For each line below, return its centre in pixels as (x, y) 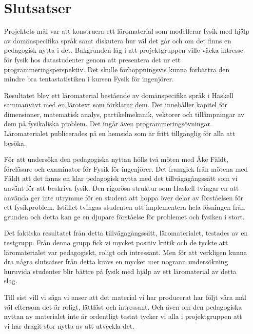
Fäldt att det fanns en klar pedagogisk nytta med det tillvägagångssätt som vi (121, 178)
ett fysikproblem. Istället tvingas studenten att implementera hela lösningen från (125, 207)
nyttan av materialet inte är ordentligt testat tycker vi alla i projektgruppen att (123, 316)
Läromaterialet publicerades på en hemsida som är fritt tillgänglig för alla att (120, 133)
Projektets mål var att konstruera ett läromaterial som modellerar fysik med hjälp (127, 31)
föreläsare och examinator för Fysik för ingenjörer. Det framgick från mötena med (126, 168)
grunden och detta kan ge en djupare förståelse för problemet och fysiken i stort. (124, 216)
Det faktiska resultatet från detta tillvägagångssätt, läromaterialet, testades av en (126, 233)
